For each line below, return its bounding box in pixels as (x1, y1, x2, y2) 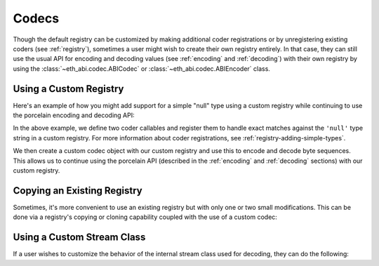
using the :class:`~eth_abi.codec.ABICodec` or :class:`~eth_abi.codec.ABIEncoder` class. (13, 64, 270, 73)
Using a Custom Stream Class (13, 232, 146, 244)
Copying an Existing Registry (13, 185, 143, 197)
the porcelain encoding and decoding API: (13, 111, 135, 119)
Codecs (13, 11, 60, 26)
